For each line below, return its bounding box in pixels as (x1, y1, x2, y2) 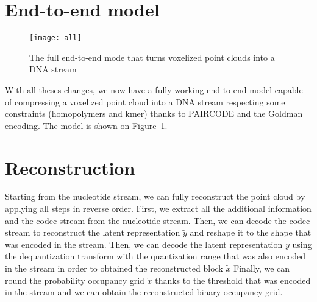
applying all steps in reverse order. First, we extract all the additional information (5, 202, 312, 215)
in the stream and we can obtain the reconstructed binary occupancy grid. (5, 286, 283, 298)
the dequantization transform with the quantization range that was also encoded (5, 250, 306, 262)
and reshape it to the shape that (190, 226, 312, 239)
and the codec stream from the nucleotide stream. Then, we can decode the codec (5, 214, 310, 226)
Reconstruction (5, 155, 135, 180)
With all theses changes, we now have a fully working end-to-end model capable (5, 83, 303, 96)
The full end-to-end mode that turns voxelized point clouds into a (29, 51, 275, 63)
